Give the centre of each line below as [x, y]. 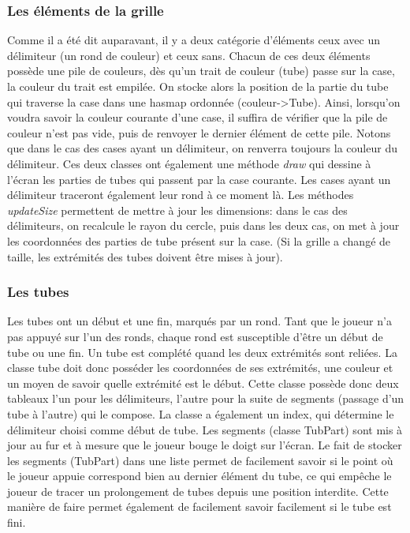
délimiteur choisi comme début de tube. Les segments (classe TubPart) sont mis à [205, 429]
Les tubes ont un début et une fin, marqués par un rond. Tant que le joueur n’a [199, 321]
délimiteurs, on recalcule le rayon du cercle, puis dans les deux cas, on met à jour [203, 225]
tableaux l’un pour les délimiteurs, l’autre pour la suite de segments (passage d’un [206, 398]
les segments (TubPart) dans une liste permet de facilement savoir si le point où [200, 460]
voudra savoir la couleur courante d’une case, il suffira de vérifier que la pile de [198, 117]
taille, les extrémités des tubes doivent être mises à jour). [145, 256]
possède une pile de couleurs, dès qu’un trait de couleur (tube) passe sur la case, [201, 71]
